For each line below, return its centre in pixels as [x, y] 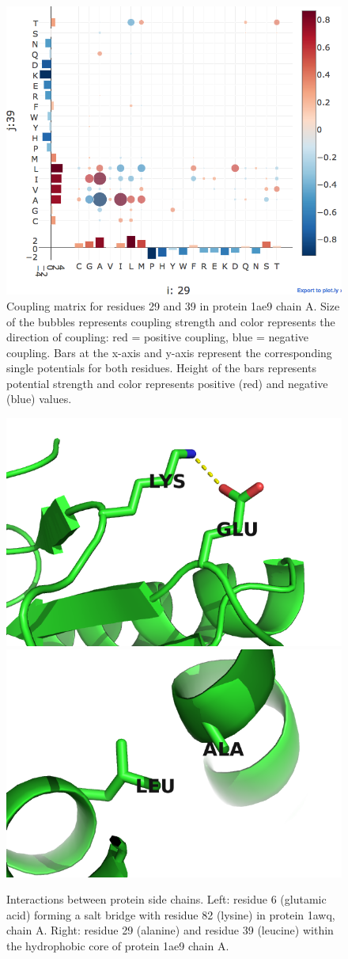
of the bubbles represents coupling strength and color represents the [171, 321]
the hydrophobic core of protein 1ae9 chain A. [118, 946]
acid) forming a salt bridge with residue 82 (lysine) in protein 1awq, [171, 914]
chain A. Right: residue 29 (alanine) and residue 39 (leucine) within [170, 930]
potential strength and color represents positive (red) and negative [167, 383]
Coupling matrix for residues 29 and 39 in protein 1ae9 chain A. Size [173, 305]
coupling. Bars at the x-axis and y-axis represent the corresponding [169, 352]
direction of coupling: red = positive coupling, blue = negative [158, 337]
